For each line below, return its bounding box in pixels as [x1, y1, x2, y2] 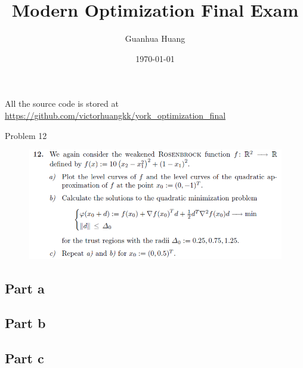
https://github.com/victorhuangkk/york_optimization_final [5, 109, 226, 121]
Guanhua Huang [125, 32, 185, 45]
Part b [5, 314, 46, 332]
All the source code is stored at [5, 97, 119, 110]
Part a [5, 279, 45, 297]
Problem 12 [5, 129, 47, 141]
